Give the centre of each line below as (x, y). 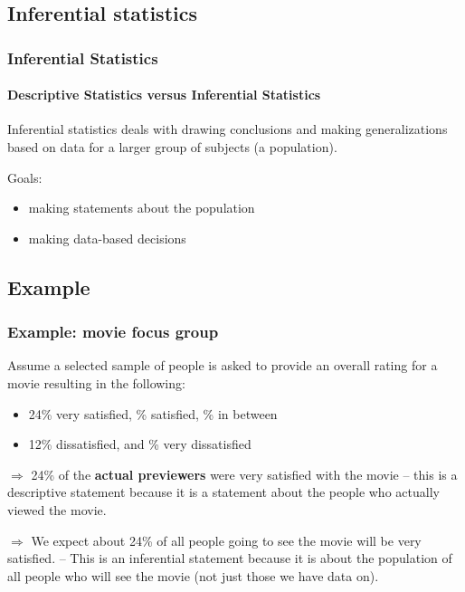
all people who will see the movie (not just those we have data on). (193, 575)
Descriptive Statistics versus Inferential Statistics (164, 95)
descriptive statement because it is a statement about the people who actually (223, 492)
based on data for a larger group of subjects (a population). (172, 147)
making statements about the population (142, 208)
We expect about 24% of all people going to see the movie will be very (226, 540)
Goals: (25, 177)
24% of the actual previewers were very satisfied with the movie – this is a (244, 474)
